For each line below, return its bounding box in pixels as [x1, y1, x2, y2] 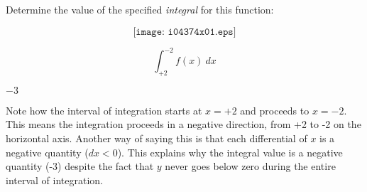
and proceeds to [240, 102, 310, 117]
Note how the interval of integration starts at [6, 102, 202, 117]
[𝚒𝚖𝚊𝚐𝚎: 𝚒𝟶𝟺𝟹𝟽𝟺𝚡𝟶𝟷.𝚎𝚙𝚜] [133, 26, 236, 37]
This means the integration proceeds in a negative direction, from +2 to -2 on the [6, 117, 361, 132]
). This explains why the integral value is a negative [117, 144, 343, 159]
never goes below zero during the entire [165, 159, 336, 174]
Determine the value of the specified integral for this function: [6, 2, 274, 16]
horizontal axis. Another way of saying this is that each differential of [6, 131, 307, 146]
